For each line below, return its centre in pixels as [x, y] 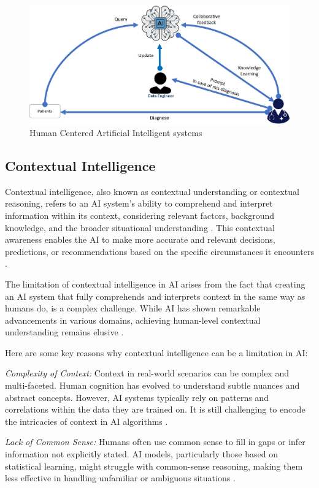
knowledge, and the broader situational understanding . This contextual [140, 227]
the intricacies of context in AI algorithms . [86, 421]
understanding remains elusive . [64, 332]
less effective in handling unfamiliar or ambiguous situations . [120, 478]
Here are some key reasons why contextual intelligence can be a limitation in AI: [156, 352]
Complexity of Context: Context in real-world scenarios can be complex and [147, 373]
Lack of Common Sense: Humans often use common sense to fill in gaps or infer [155, 442]
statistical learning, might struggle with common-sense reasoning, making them [154, 466]
